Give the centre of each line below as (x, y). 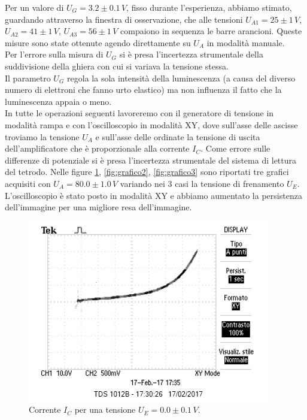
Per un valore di (34, 7)
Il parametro (28, 78)
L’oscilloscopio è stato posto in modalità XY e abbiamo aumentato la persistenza (153, 195)
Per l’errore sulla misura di (54, 54)
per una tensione (105, 410)
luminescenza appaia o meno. (58, 101)
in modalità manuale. (246, 42)
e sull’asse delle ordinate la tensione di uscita (178, 136)
